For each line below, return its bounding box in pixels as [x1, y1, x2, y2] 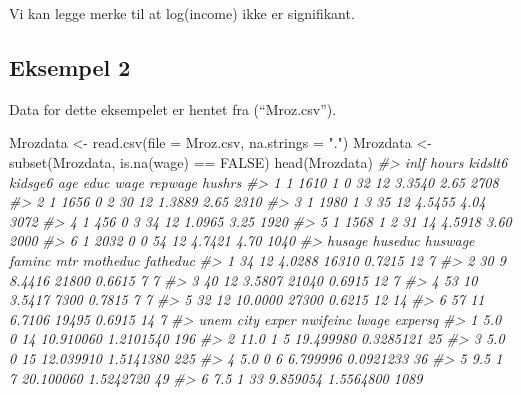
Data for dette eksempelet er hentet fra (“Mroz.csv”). [9, 98, 337, 119]
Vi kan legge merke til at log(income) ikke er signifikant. [9, 3, 355, 23]
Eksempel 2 [9, 51, 131, 82]
